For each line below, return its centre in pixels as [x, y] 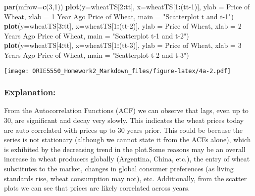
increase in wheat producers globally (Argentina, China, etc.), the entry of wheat [127, 159]
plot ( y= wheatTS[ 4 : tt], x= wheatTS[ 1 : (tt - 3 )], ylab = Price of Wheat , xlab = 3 [123, 45]
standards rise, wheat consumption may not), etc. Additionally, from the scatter [126, 178]
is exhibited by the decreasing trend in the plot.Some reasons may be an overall [125, 149]
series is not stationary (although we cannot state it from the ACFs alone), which [127, 139]
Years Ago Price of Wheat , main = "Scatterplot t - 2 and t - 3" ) [97, 55]
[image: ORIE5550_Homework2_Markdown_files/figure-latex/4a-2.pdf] [118, 71]
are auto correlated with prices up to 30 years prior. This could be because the [124, 130]
